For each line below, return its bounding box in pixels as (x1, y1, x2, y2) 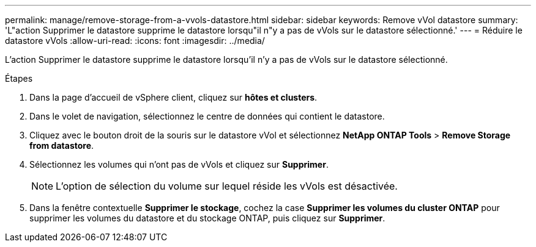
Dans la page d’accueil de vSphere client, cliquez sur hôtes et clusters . (29, 92, 318, 102)
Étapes (5, 73, 33, 84)
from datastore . (29, 140, 94, 151)
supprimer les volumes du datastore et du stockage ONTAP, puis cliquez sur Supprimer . (29, 213, 385, 223)
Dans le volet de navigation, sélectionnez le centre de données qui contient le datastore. (29, 111, 385, 121)
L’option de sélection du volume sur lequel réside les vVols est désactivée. (56, 180, 398, 192)
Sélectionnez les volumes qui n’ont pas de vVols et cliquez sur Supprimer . (29, 159, 329, 170)
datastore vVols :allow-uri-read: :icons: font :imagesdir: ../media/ (5, 35, 265, 46)
